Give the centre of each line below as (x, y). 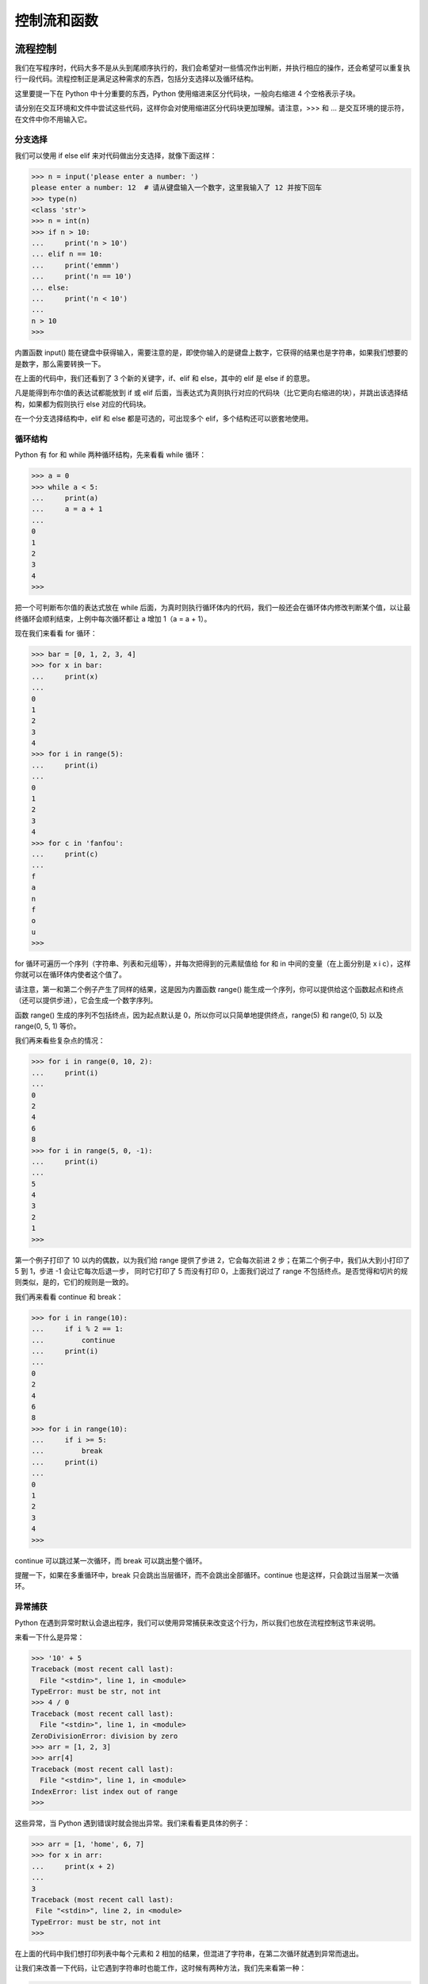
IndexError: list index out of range (105, 1791)
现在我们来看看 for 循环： (56, 633)
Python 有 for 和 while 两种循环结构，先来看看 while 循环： (110, 455)
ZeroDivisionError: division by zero (105, 1736)
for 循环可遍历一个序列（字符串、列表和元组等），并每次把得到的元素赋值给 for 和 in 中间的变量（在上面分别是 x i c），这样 (213, 963)
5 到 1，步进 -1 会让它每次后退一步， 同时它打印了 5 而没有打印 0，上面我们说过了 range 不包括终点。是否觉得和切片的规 (211, 1271)
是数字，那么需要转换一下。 (60, 363)
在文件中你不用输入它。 (53, 119)
